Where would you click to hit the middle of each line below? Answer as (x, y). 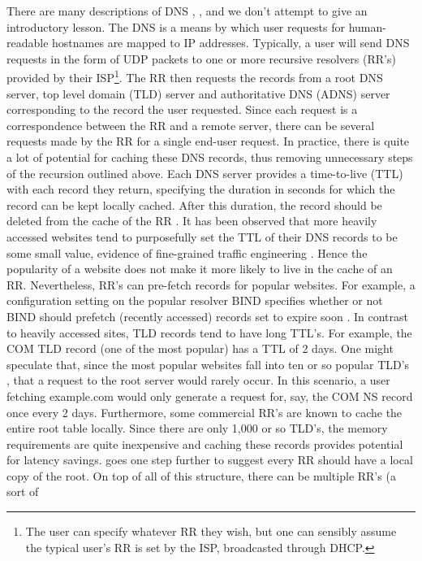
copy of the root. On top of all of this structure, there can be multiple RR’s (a (201, 475)
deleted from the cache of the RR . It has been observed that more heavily (192, 221)
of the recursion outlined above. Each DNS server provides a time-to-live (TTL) (205, 173)
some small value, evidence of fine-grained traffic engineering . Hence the (187, 252)
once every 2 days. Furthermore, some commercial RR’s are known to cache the (205, 412)
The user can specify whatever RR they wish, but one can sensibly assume (211, 531)
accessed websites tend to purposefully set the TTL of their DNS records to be (202, 236)
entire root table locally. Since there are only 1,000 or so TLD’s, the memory (197, 428)
